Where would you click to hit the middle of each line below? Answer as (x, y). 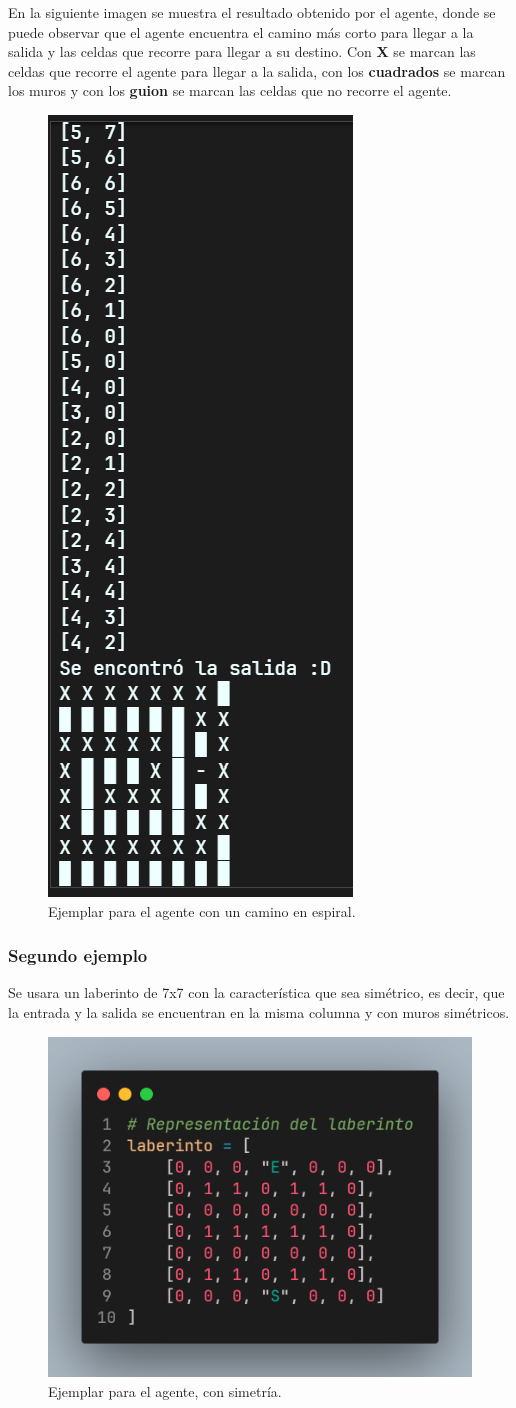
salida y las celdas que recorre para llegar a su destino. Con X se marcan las (242, 51)
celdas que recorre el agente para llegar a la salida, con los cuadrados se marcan (257, 70)
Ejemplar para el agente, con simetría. (165, 1390)
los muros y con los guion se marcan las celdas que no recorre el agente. (230, 90)
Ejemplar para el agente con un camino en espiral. (202, 910)
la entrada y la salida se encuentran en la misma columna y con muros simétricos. (259, 1011)
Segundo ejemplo (78, 955)
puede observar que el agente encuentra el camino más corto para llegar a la (241, 31)
